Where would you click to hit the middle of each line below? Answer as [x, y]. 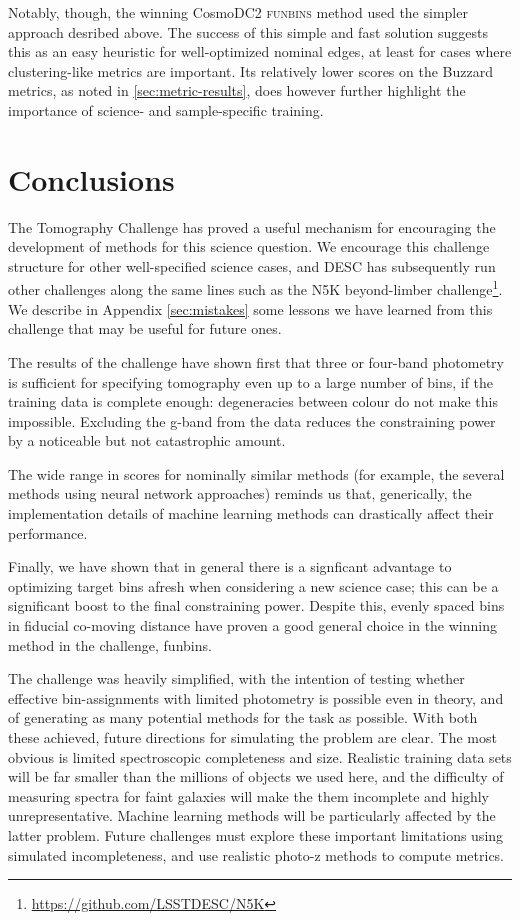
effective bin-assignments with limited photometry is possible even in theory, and [256, 697]
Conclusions [91, 178]
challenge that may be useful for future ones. [145, 328]
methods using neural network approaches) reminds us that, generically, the [240, 493]
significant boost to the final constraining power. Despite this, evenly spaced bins [256, 605]
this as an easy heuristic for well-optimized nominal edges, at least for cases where [260, 51]
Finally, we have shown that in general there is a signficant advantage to [230, 566]
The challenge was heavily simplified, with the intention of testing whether [236, 678]
